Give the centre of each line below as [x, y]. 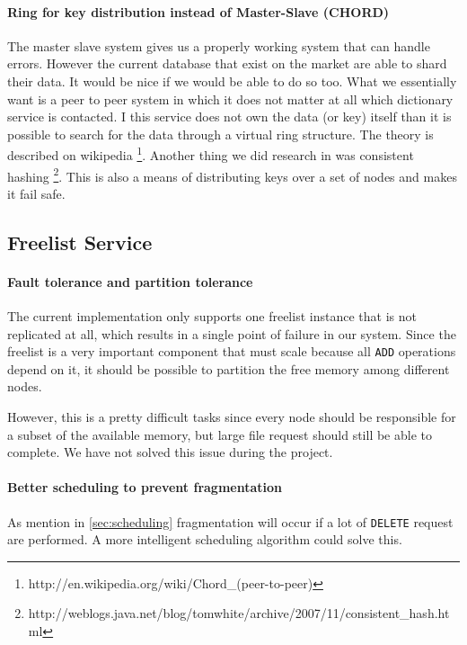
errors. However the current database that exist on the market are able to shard [227, 63]
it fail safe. [36, 193]
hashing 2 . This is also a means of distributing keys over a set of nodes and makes [232, 175]
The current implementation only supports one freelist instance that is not [212, 316]
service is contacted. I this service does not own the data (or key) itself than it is [229, 116]
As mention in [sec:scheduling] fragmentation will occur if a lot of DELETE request [230, 521]
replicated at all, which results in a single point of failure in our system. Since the [232, 333]
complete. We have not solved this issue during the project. [170, 452]
